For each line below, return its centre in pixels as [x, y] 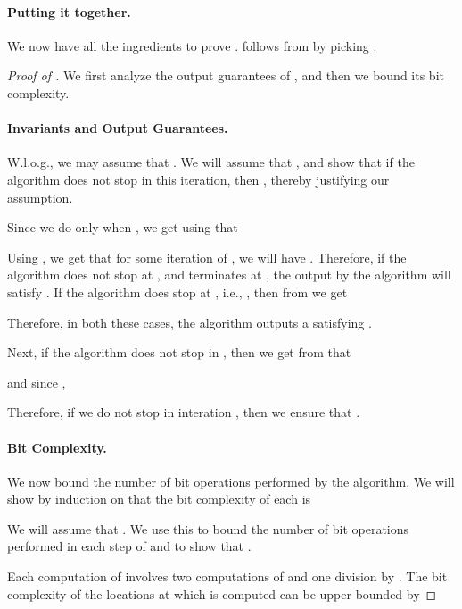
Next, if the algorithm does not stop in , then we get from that [179, 352]
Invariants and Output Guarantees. [118, 128]
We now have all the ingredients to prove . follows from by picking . [192, 45]
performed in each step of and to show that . [129, 546]
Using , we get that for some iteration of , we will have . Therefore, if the [207, 257]
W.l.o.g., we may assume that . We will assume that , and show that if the [211, 162]
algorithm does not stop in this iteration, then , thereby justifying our [198, 179]
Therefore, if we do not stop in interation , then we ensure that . [184, 412]
